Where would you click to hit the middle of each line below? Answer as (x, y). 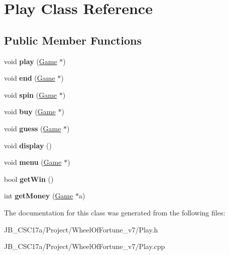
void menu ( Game (33, 162)
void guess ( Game (33, 128)
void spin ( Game (31, 94)
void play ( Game (31, 61)
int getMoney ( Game (39, 196)
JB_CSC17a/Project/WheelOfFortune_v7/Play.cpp (85, 246)
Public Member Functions (73, 40)
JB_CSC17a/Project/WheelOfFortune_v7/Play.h (81, 229)
